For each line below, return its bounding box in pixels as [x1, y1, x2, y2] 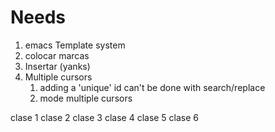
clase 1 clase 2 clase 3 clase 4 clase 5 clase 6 [10, 111, 200, 123]
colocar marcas [24, 49, 90, 61]
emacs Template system [24, 39, 126, 51]
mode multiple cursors [39, 92, 133, 104]
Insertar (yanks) [24, 60, 91, 72]
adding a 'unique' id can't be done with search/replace [39, 81, 266, 93]
